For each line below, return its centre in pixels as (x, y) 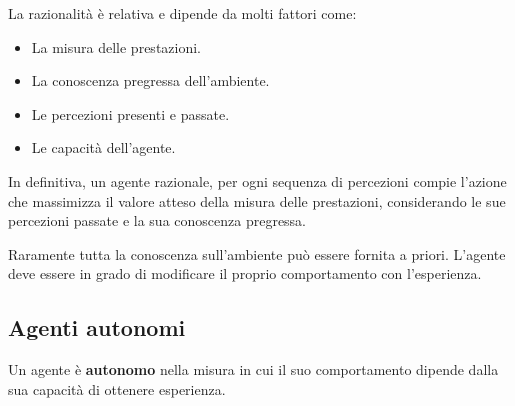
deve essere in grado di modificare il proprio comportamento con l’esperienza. (245, 273)
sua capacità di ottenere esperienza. (117, 388)
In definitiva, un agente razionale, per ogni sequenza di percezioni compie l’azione (257, 180)
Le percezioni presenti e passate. (130, 113)
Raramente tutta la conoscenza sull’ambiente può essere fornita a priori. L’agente (257, 253)
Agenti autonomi (97, 327)
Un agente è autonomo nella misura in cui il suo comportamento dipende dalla (253, 369)
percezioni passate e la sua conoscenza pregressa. (157, 220)
